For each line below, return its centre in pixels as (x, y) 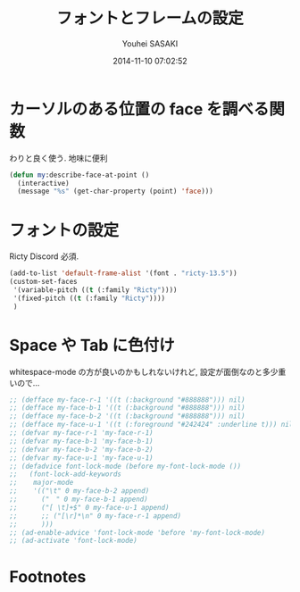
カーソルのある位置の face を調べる (139, 109)
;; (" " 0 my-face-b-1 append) (79, 500)
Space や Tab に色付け (92, 345)
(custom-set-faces (43, 282)
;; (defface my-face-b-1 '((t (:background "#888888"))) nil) (127, 408)
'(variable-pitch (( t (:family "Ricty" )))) (95, 290)
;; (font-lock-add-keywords (66, 474)
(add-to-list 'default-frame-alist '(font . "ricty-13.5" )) (124, 273)
